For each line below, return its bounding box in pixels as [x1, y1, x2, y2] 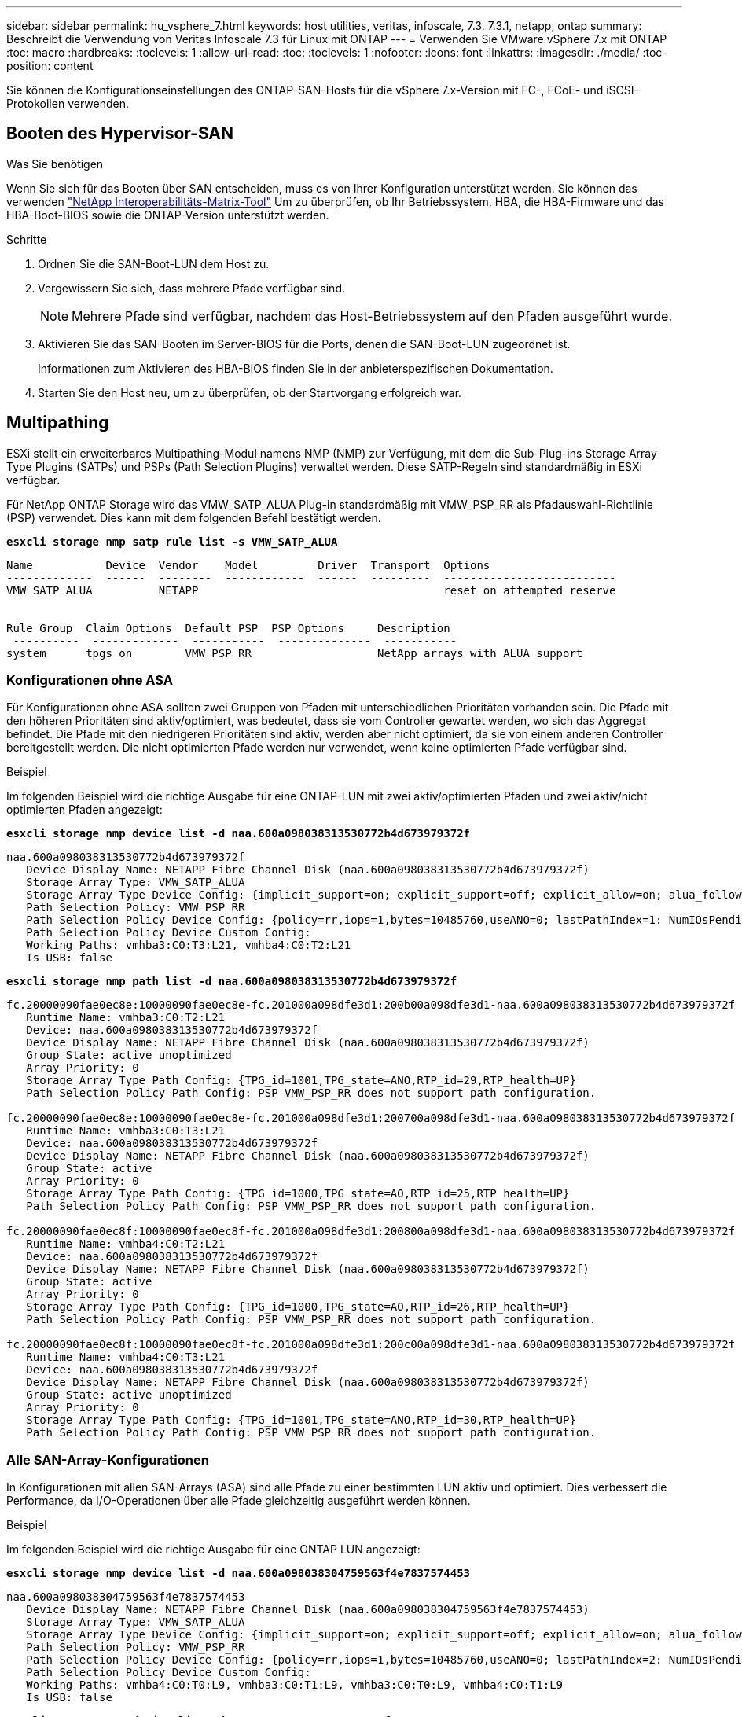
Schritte [6, 232, 47, 246]
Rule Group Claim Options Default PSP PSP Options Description [6, 621, 450, 634]
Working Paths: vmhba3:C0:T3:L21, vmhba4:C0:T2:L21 [26, 939, 351, 952]
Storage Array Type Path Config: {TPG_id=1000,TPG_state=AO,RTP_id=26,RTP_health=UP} [26, 1300, 570, 1314]
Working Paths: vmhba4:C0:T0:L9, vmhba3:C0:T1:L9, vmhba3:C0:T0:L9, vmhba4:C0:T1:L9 [26, 1678, 564, 1692]
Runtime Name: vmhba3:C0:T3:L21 [26, 1124, 226, 1138]
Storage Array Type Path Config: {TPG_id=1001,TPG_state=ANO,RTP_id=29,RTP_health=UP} [26, 1074, 576, 1087]
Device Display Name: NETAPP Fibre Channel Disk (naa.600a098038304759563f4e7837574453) [26, 1603, 590, 1616]
